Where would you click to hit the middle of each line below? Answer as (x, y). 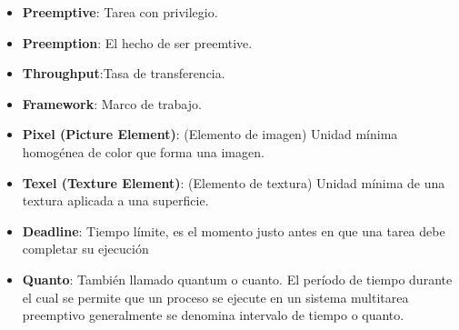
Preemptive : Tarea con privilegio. (120, 12)
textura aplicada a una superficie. (115, 200)
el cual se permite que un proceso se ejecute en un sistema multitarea (215, 297)
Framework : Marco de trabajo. (112, 103)
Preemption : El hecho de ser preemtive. (137, 42)
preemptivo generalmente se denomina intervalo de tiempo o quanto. (213, 315)
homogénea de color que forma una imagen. (143, 151)
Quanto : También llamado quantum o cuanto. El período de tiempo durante (237, 279)
